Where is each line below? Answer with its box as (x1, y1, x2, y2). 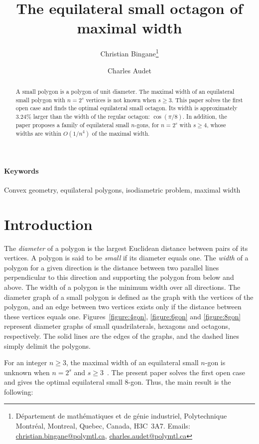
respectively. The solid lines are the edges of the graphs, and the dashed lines (4, 330, 239, 341)
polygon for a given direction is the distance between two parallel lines (4, 262, 219, 272)
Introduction (4, 214, 93, 234)
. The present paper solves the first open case (107, 367, 246, 377)
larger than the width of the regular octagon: (33, 112, 150, 120)
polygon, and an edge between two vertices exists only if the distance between (4, 301, 242, 312)
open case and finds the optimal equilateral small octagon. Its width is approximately (15, 104, 238, 112)
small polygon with (15, 95, 65, 104)
